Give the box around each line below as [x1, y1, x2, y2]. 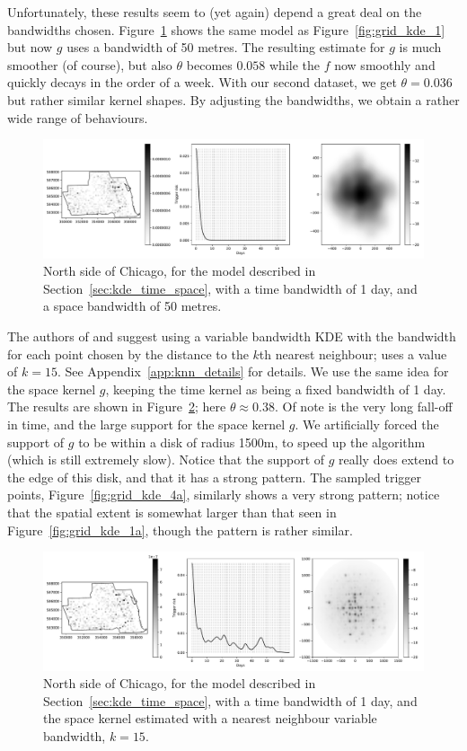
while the [269, 55, 321, 74]
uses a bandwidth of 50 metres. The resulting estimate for [66, 38, 385, 57]
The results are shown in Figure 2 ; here [7, 397, 226, 416]
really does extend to [339, 450, 454, 469]
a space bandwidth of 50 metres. [43, 296, 222, 315]
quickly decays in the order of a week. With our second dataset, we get [7, 73, 397, 92]
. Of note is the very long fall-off [274, 397, 453, 416]
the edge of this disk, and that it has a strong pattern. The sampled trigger [7, 467, 421, 486]
